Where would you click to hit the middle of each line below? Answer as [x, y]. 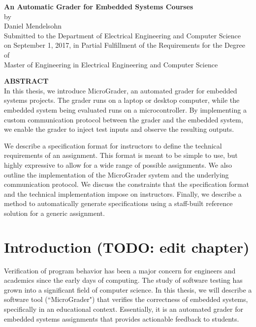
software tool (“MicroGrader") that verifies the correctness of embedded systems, [126, 299]
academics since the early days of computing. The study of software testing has [123, 280]
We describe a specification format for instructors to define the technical [113, 145]
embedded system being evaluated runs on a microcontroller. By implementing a [125, 109]
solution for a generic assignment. [54, 213]
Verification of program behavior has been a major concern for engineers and [120, 270]
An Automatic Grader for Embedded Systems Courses [99, 6]
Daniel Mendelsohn [33, 26]
